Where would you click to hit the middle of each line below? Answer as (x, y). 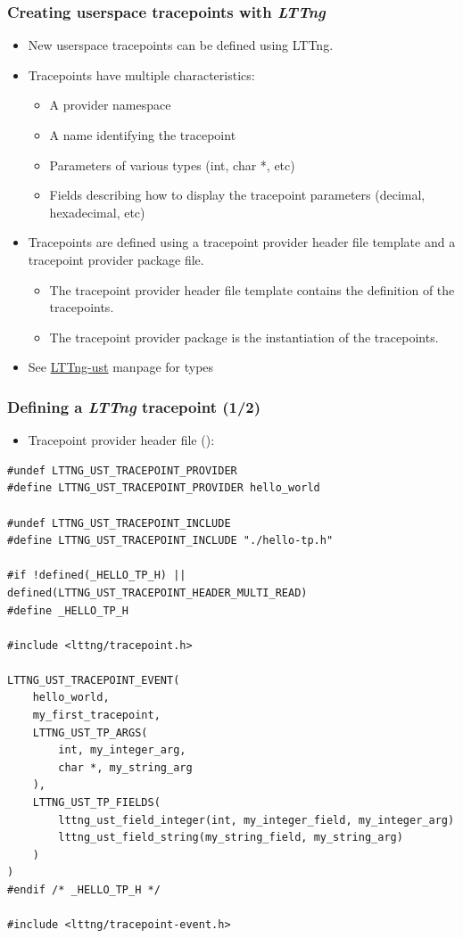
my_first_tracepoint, (96, 716)
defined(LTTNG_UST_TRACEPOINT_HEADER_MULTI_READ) (157, 592)
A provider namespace (110, 105)
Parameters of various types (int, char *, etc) (172, 165)
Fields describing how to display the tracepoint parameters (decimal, (237, 195)
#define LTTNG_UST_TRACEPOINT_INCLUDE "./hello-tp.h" (170, 541)
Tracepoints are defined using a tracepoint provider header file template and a (242, 242)
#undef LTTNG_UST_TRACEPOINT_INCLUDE (119, 523)
